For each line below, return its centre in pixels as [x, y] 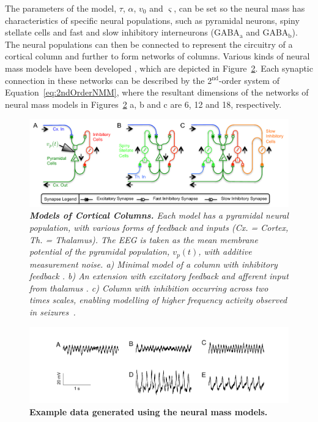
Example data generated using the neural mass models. [149, 412]
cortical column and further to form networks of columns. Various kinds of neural [157, 56]
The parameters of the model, [61, 8]
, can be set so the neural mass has [239, 8]
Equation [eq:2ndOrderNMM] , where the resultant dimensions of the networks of [157, 92]
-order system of [249, 80]
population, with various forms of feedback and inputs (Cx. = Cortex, [159, 227]
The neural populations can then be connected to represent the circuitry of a [149, 44]
